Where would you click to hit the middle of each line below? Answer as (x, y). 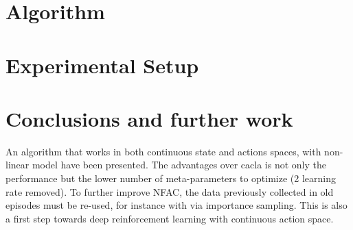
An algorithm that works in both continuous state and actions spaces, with (163, 151)
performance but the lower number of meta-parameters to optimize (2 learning (171, 178)
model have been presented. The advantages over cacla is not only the (179, 165)
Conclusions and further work (149, 118)
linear (18, 165)
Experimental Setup (102, 65)
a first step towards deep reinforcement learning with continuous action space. (170, 218)
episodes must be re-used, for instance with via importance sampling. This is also (176, 205)
